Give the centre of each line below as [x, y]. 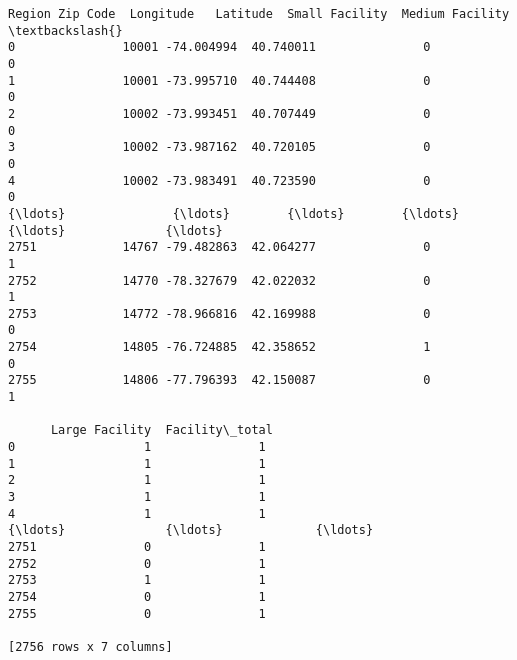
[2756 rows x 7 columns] [90, 646]
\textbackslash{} [65, 30]
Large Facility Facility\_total [161, 430]
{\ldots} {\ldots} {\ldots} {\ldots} [234, 213]
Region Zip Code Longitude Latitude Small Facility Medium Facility [259, 14]
